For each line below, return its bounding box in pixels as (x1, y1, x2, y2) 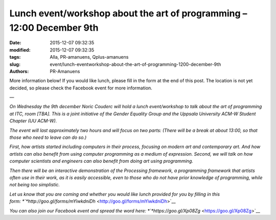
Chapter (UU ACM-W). (9, 118, 57, 124)
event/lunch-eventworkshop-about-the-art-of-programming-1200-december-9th (50, 61, 221, 67)
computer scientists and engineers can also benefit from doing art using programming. (9, 158, 194, 164)
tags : (9, 54, 21, 60)
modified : (9, 46, 31, 53)
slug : (9, 61, 20, 67)
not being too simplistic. (9, 182, 60, 188)
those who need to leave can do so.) (9, 134, 87, 140)
